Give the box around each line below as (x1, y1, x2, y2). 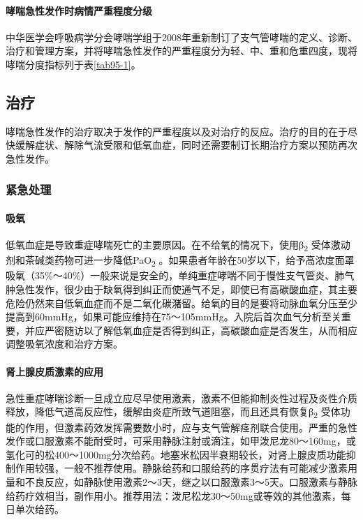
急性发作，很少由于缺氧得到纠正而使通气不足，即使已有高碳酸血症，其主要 (15, 282, 357, 297)
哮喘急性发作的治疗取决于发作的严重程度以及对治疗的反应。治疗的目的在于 (6, 124, 348, 138)
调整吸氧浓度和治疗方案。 (6, 336, 123, 351)
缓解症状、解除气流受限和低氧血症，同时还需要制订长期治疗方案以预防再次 (15, 138, 357, 152)
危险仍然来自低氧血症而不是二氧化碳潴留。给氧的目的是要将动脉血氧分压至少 (6, 295, 357, 310)
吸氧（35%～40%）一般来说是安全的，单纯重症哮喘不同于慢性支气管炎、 (6, 268, 335, 283)
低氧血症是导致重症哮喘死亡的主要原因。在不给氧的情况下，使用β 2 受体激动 (6, 237, 350, 253)
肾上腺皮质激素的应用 (6, 364, 103, 378)
